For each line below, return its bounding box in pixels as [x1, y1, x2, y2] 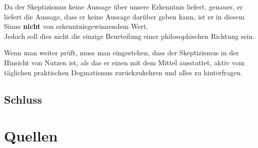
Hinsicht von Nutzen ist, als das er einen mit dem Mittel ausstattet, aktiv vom [4, 57, 245, 67]
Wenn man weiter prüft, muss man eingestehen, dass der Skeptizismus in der [4, 47, 239, 58]
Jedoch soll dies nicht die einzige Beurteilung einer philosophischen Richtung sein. [4, 30, 255, 41]
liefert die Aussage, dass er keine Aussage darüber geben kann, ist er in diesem [4, 11, 245, 21]
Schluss [4, 91, 42, 107]
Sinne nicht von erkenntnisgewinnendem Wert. [4, 21, 148, 31]
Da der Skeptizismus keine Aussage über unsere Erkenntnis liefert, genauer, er [4, 1, 243, 11]
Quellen [4, 126, 58, 146]
